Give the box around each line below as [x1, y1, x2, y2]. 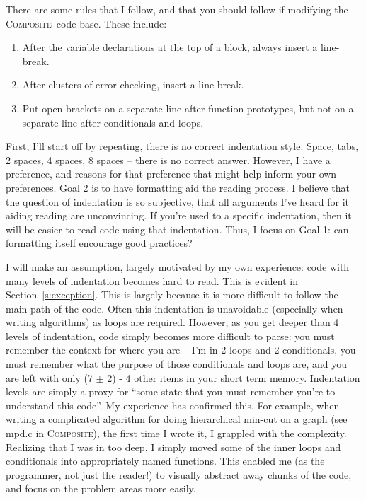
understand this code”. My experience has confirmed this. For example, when [6, 397, 340, 412]
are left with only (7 [6, 370, 93, 385]
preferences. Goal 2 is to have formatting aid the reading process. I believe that [6, 180, 350, 194]
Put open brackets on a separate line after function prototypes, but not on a [22, 100, 354, 115]
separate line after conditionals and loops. [22, 115, 204, 129]
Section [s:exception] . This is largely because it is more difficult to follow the [6, 287, 338, 302]
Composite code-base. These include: [6, 16, 167, 30]
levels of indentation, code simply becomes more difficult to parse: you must [6, 328, 335, 343]
